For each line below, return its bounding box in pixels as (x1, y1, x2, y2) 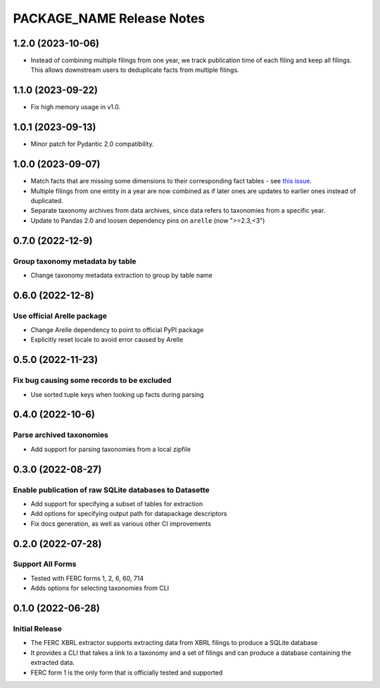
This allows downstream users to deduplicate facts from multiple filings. (30, 66, 239, 74)
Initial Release (13, 624, 63, 634)
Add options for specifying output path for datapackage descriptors (30, 510, 227, 518)
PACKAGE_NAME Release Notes (13, 11, 205, 26)
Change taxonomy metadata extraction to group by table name (30, 271, 213, 279)
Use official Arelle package (13, 311, 107, 321)
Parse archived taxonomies (13, 430, 109, 440)
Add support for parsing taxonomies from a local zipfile (30, 445, 191, 453)
